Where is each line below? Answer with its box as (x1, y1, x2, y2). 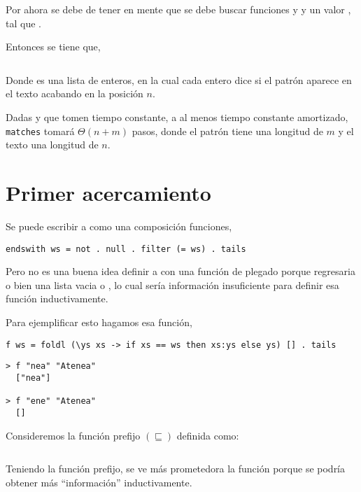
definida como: (176, 428, 239, 442)
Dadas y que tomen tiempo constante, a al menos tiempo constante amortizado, (6, 109, 348, 124)
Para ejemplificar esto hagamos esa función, (6, 314, 192, 329)
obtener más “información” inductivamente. (6, 475, 192, 489)
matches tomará (6, 123, 75, 138)
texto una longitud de (6, 137, 99, 152)
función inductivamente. (6, 291, 108, 306)
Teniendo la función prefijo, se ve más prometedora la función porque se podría (6, 461, 346, 476)
